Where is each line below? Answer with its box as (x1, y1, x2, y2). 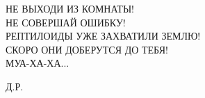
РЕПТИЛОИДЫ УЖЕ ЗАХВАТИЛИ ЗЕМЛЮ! (6, 28, 201, 43)
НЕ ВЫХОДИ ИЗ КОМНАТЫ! (6, 1, 134, 15)
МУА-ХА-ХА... (6, 56, 69, 70)
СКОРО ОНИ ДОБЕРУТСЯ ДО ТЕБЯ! (6, 42, 168, 56)
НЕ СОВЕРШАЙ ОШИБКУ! (6, 15, 126, 29)
